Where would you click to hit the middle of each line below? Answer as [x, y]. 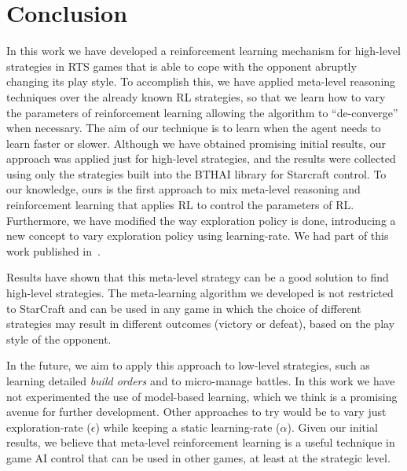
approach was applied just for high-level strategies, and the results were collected [201, 158]
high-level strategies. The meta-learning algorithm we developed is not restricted [200, 293]
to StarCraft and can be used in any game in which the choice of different [184, 308]
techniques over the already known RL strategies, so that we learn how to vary [196, 96]
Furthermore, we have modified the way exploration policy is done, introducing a [201, 220]
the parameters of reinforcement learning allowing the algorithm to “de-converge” [202, 112]
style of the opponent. [59, 339]
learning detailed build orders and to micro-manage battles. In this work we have [201, 381]
